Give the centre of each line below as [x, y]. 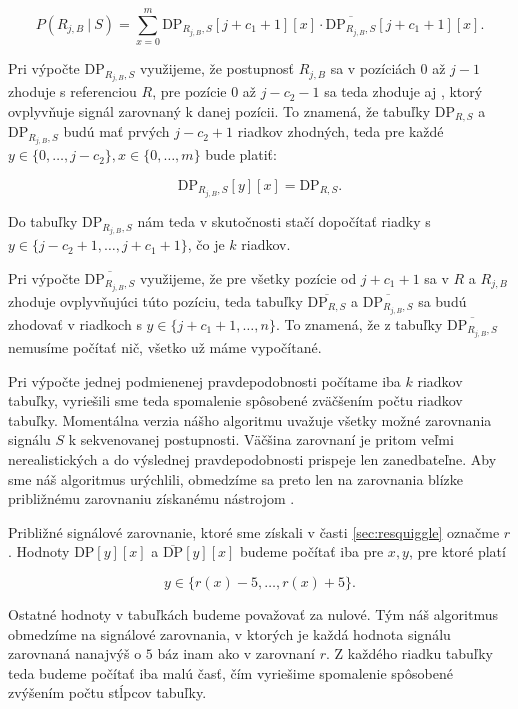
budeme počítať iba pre [312, 551]
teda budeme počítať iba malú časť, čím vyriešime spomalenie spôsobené [230, 672]
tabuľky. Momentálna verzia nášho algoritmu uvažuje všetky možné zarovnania [250, 419]
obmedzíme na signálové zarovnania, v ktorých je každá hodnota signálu [229, 633]
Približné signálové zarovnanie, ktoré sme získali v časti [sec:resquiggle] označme [254, 531]
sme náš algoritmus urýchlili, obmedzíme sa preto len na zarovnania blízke [236, 478]
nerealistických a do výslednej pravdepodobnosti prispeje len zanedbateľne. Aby [252, 458]
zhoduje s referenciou [72, 91]
